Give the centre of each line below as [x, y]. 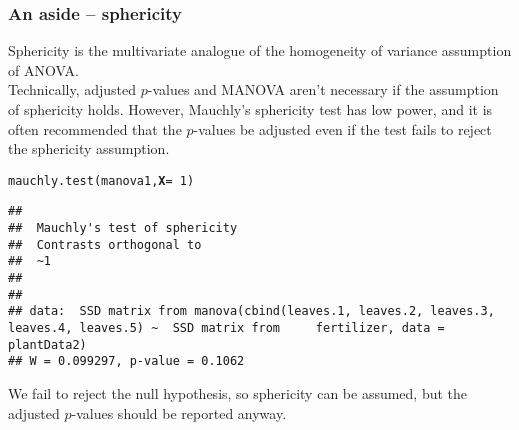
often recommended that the [95, 128]
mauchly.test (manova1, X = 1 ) [101, 180]
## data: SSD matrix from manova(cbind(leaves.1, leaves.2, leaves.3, [251, 311]
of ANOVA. [43, 69]
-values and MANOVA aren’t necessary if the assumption [323, 89]
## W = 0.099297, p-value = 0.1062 [126, 361]
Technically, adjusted [72, 89]
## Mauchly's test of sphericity [123, 228]
